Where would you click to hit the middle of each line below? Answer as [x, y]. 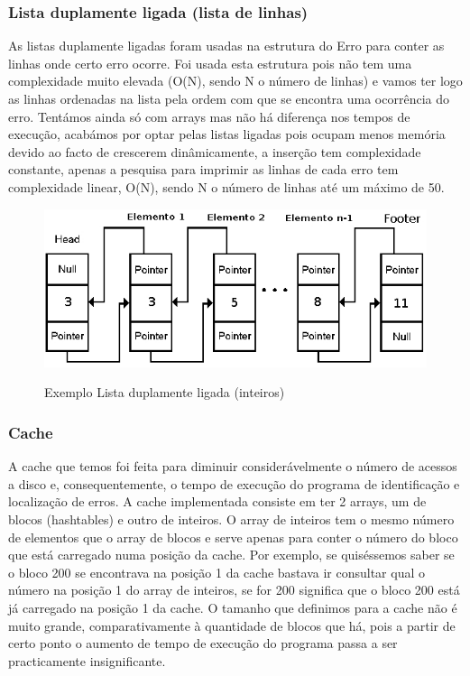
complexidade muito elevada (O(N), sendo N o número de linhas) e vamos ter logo [235, 81]
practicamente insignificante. [87, 660]
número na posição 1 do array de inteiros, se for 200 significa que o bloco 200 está [234, 590]
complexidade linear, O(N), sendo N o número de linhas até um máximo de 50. [226, 186]
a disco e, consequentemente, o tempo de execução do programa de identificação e [234, 483]
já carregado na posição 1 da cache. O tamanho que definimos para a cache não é [233, 608]
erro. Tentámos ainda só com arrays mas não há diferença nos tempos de [209, 116]
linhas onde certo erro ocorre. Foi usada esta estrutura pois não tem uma [210, 63]
